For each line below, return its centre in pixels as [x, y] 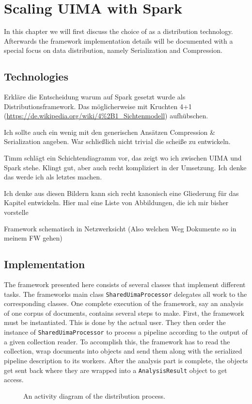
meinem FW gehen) [33, 238]
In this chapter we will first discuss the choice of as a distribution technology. [118, 31]
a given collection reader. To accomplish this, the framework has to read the [117, 341]
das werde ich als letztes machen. [53, 177]
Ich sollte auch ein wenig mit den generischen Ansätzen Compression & [110, 132]
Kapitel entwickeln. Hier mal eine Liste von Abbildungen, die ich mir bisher [116, 202]
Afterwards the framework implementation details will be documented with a [118, 40]
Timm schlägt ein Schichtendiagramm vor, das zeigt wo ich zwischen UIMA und [123, 158]
